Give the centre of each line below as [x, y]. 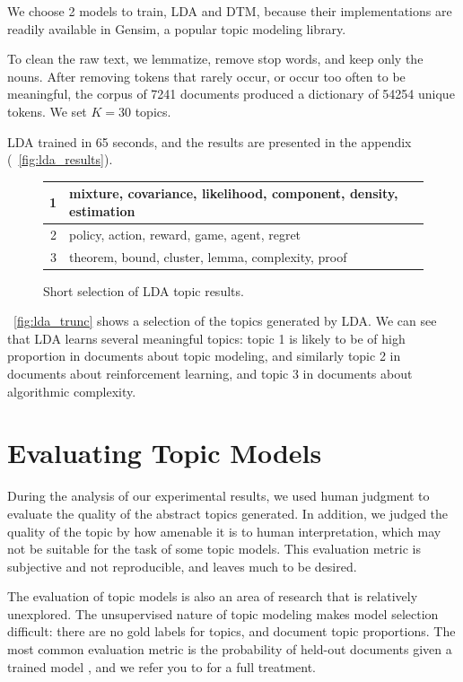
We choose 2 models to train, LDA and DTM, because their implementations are [230, 11]
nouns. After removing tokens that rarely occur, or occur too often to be [206, 76]
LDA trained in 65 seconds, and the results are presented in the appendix [210, 141]
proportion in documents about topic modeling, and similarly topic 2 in [204, 356]
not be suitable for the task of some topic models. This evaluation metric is [214, 549]
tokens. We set [47, 111]
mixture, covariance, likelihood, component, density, [234, 193]
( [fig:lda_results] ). [60, 159]
